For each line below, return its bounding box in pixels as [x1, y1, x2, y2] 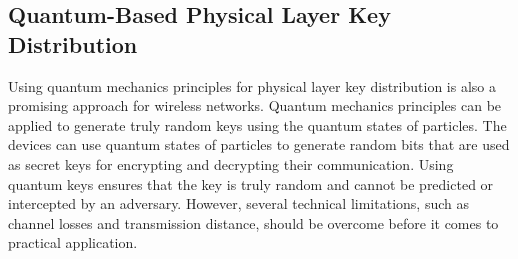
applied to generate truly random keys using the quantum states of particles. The [8, 114, 507, 135]
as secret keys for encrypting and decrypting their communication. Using [8, 153, 454, 174]
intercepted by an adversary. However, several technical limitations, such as [8, 193, 469, 214]
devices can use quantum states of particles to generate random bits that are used [8, 134, 510, 155]
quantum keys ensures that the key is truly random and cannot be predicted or [8, 173, 494, 194]
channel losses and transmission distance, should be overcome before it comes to [8, 212, 499, 233]
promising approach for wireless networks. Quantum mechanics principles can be [8, 95, 502, 116]
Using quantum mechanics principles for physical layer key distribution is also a [8, 75, 496, 96]
